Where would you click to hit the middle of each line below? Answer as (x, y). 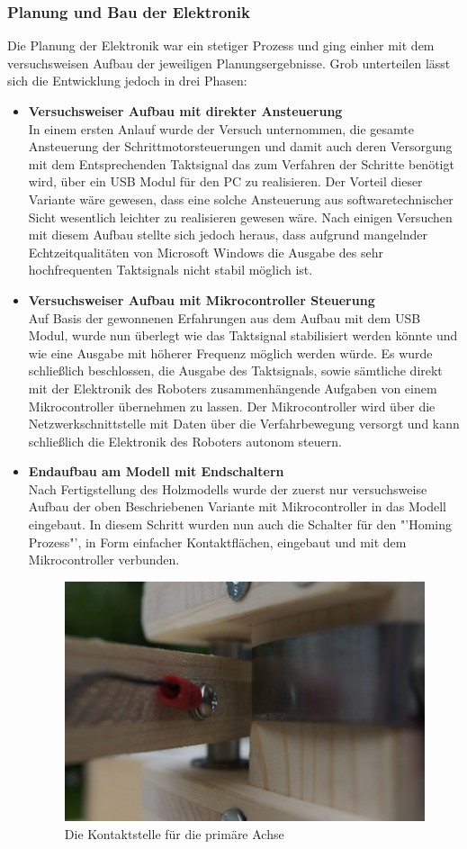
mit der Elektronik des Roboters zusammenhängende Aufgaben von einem (233, 388)
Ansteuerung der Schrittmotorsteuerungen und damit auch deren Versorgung (240, 146)
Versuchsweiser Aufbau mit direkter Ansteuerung (185, 111)
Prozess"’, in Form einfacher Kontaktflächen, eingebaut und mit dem (217, 542)
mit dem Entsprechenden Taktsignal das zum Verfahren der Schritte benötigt (241, 163)
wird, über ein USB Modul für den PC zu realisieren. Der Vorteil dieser (225, 181)
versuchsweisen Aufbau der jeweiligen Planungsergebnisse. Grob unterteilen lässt (229, 63)
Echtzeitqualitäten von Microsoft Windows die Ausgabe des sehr (206, 252)
